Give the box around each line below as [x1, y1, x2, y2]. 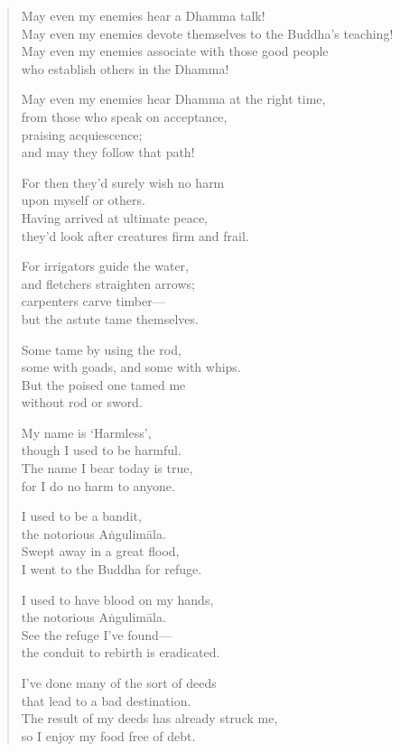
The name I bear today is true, [21, 459, 193, 478]
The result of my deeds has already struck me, [21, 709, 278, 728]
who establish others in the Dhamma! [21, 59, 229, 78]
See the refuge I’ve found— [21, 625, 172, 644]
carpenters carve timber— [21, 292, 165, 311]
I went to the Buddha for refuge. [21, 560, 202, 579]
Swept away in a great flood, [21, 542, 180, 561]
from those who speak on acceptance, [21, 107, 228, 125]
